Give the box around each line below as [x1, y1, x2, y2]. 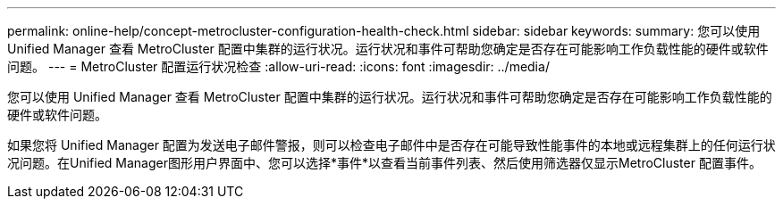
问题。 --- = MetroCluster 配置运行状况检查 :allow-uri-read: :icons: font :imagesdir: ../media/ [7, 59, 550, 74]
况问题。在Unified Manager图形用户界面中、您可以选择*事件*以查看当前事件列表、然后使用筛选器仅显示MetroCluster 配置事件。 [7, 155, 762, 170]
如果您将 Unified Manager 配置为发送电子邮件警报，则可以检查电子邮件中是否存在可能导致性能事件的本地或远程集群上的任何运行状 [7, 137, 776, 152]
